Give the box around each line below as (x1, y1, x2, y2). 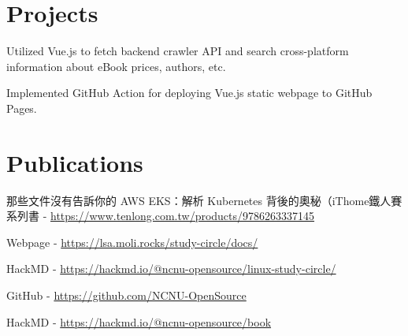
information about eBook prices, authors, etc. (6, 58, 226, 74)
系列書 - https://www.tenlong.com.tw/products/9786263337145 (6, 207, 315, 224)
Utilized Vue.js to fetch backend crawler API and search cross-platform (6, 43, 349, 59)
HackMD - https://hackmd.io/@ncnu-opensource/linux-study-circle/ (6, 260, 336, 277)
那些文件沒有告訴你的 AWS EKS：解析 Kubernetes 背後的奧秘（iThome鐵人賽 (6, 192, 402, 208)
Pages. (6, 99, 37, 116)
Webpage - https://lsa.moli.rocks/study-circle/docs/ (6, 233, 258, 250)
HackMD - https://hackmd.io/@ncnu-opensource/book (6, 313, 272, 330)
